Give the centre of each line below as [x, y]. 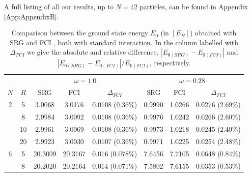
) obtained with [213, 33]
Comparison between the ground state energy [80, 33]
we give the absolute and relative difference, [93, 52]
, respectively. [170, 63]
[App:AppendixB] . [31, 16]
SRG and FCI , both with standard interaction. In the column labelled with [124, 42]
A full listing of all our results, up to [59, 6]
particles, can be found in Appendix [194, 6]
